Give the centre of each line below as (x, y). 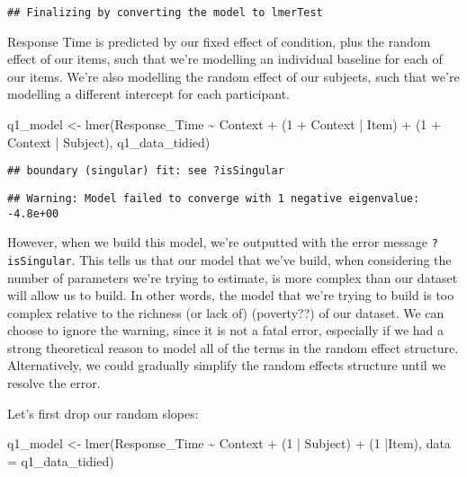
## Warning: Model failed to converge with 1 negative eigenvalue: (214, 198)
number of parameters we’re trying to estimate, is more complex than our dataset (233, 277)
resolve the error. (54, 383)
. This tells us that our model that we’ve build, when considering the (261, 259)
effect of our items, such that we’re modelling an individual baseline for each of (225, 59)
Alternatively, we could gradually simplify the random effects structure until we (227, 365)
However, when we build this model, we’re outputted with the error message (218, 242)
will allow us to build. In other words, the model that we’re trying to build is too (231, 295)
